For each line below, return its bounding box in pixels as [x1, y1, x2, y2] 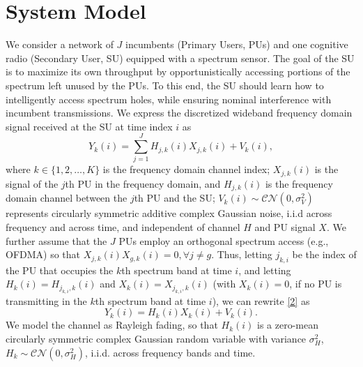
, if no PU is [289, 276, 342, 291]
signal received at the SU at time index [6, 119, 173, 133]
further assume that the [6, 233, 107, 248]
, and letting [238, 262, 291, 277]
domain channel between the [6, 190, 128, 205]
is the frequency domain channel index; [102, 162, 270, 177]
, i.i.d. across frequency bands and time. [85, 345, 256, 359]
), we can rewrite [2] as [212, 293, 310, 308]
